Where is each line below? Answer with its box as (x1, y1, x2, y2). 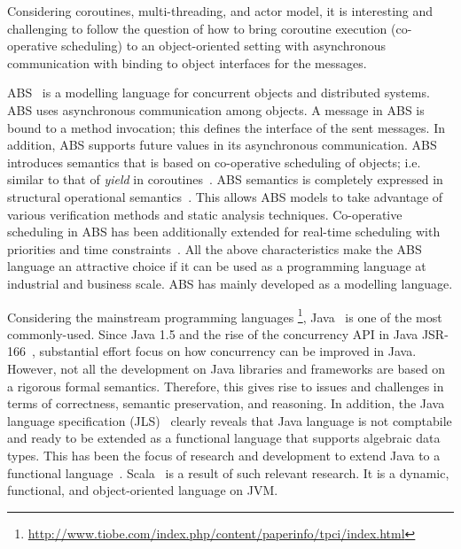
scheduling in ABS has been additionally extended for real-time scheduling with (7, 222, 441, 241)
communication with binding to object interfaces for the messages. (7, 53, 367, 72)
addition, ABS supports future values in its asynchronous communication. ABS (7, 135, 437, 154)
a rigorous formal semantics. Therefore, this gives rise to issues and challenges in (7, 376, 444, 395)
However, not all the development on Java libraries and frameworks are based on (7, 359, 446, 377)
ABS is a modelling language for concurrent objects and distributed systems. (7, 83, 430, 102)
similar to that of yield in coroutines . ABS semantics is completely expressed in (7, 170, 443, 189)
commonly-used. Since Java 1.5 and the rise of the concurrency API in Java (7, 324, 418, 343)
